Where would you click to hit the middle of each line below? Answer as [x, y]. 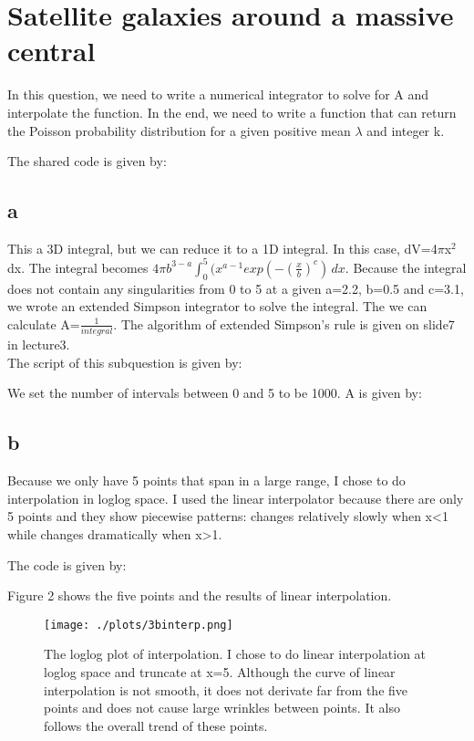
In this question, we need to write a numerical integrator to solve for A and [218, 94]
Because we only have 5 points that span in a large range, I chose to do [206, 480]
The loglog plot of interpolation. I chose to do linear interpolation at [235, 654]
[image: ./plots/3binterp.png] [139, 625]
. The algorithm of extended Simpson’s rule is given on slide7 [284, 324]
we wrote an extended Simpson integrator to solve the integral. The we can [217, 306]
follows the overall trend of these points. [156, 725]
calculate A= [44, 324]
